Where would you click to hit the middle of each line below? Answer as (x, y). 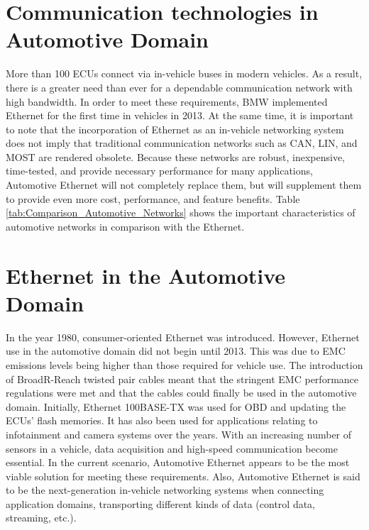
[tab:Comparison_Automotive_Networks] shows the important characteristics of (181, 212)
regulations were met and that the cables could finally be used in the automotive (181, 393)
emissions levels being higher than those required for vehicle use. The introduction (184, 364)
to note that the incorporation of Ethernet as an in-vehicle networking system (175, 129)
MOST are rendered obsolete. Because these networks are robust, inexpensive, (176, 156)
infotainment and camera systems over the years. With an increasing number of (179, 434)
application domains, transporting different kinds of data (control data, (161, 503)
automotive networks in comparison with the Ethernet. (125, 226)
